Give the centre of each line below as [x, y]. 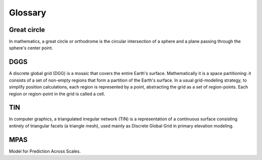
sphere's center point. [31, 48]
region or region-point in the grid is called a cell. [57, 94]
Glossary [28, 13]
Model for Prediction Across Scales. [45, 151]
